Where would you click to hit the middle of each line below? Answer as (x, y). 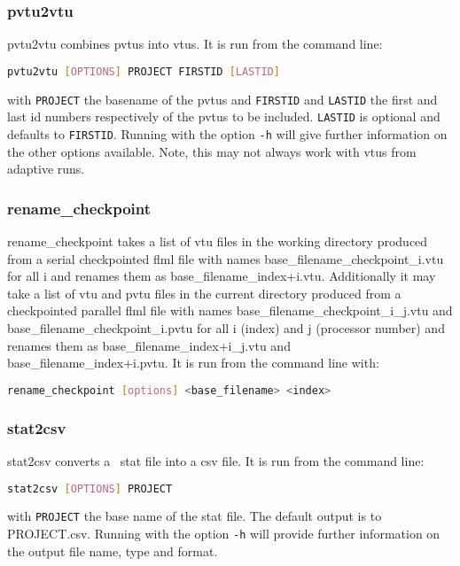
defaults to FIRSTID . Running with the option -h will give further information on (227, 134)
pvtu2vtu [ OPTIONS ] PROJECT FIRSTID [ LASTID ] (144, 71)
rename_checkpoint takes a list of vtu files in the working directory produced (218, 241)
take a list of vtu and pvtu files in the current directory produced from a (204, 293)
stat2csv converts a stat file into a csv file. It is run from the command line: (216, 460)
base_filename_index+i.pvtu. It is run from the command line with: (193, 363)
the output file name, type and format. (113, 550)
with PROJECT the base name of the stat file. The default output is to (195, 516)
